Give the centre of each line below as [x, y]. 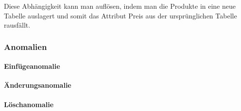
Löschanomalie [29, 104]
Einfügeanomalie [32, 66]
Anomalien [26, 46]
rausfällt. [17, 25]
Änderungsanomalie [38, 85]
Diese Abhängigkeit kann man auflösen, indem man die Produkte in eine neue [120, 6]
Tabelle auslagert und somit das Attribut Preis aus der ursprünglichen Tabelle [120, 15]
